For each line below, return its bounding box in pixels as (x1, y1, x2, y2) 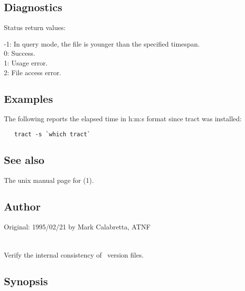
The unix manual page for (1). (4, 175, 94, 185)
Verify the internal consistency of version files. (4, 250, 144, 260)
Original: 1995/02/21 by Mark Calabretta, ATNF (4, 221, 151, 231)
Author (4, 198, 41, 213)
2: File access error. (4, 67, 61, 77)
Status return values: (4, 22, 66, 32)
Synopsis (4, 274, 48, 289)
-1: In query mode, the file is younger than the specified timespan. (4, 38, 200, 48)
